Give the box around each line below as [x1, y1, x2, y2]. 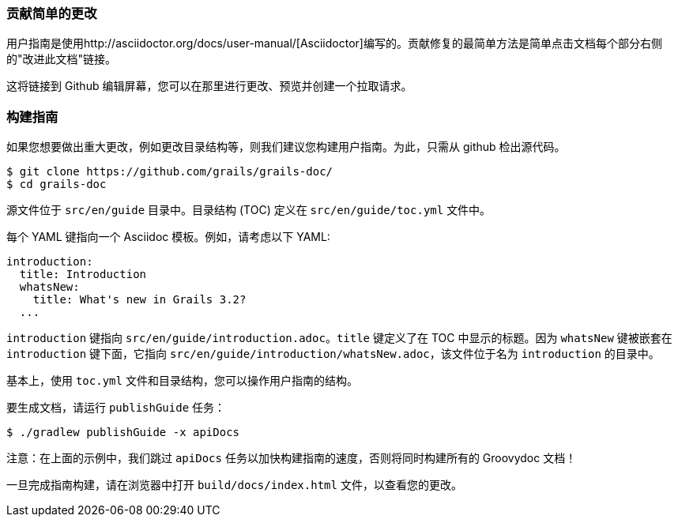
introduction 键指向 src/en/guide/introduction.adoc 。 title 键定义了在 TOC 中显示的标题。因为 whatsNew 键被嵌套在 [6, 331, 672, 345]
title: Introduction [19, 268, 147, 281]
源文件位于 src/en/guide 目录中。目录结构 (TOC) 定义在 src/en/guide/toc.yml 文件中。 [6, 203, 492, 217]
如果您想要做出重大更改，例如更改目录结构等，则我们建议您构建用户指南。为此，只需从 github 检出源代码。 [6, 140, 566, 154]
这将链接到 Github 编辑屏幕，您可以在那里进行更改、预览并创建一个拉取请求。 [6, 79, 412, 93]
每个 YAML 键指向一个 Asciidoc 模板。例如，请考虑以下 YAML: [6, 230, 330, 244]
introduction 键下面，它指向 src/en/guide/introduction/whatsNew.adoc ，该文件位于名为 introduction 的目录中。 [6, 347, 660, 361]
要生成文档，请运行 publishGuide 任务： [6, 401, 226, 415]
